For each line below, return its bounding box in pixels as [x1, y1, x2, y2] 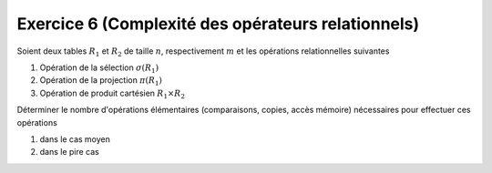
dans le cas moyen [39, 133, 111, 145]
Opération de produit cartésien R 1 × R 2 [39, 87, 186, 100]
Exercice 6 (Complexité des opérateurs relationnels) [16, 14, 420, 34]
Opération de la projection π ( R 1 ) [39, 75, 163, 88]
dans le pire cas [39, 147, 100, 158]
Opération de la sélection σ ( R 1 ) [39, 62, 159, 75]
